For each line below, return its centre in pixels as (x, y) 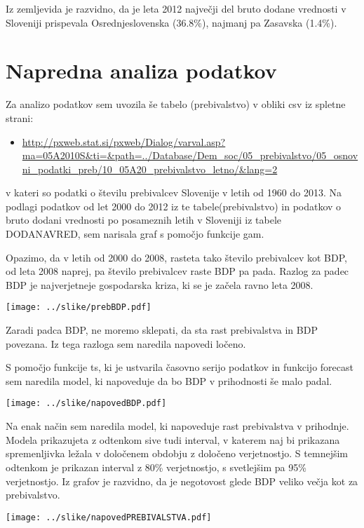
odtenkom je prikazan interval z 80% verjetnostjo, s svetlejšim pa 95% (156, 467)
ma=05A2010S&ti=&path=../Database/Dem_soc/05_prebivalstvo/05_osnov (190, 155)
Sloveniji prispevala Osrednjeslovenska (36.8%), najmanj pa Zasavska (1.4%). (171, 22)
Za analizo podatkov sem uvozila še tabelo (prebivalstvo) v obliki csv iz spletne (176, 104)
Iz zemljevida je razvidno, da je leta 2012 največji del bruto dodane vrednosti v (176, 8)
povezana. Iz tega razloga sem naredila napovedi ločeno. (126, 343)
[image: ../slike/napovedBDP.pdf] (86, 404)
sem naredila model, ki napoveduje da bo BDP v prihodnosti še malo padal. (169, 380)
